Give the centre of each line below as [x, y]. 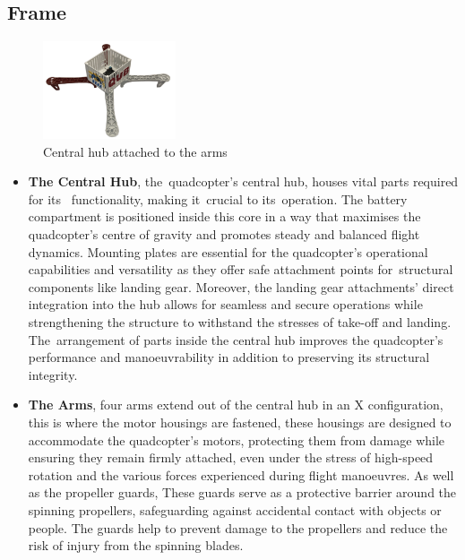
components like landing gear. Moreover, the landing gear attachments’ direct [241, 286]
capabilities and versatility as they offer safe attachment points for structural [241, 269]
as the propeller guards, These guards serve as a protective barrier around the [242, 492]
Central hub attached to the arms [135, 151]
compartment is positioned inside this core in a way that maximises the [224, 216]
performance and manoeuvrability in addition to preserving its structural [229, 357]
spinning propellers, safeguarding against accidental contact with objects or [235, 509]
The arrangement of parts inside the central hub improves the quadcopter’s [236, 339]
